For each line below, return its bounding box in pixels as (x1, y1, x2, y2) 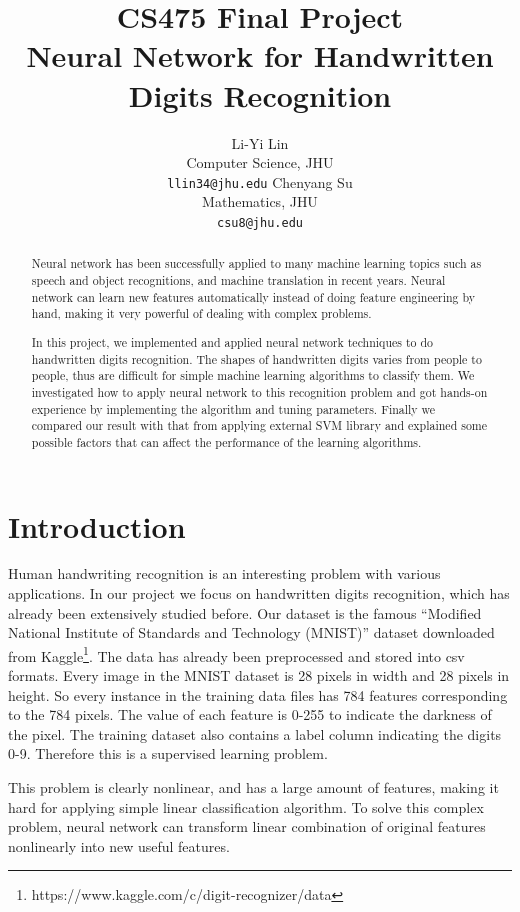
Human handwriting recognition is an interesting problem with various (8, 563, 441, 584)
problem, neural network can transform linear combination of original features (8, 816, 486, 837)
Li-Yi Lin (231, 132, 289, 153)
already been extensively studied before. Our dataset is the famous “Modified (8, 602, 482, 623)
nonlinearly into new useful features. (8, 835, 230, 856)
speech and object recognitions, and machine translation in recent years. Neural (31, 272, 446, 289)
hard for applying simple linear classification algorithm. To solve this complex (8, 796, 484, 817)
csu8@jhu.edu (217, 215, 303, 230)
